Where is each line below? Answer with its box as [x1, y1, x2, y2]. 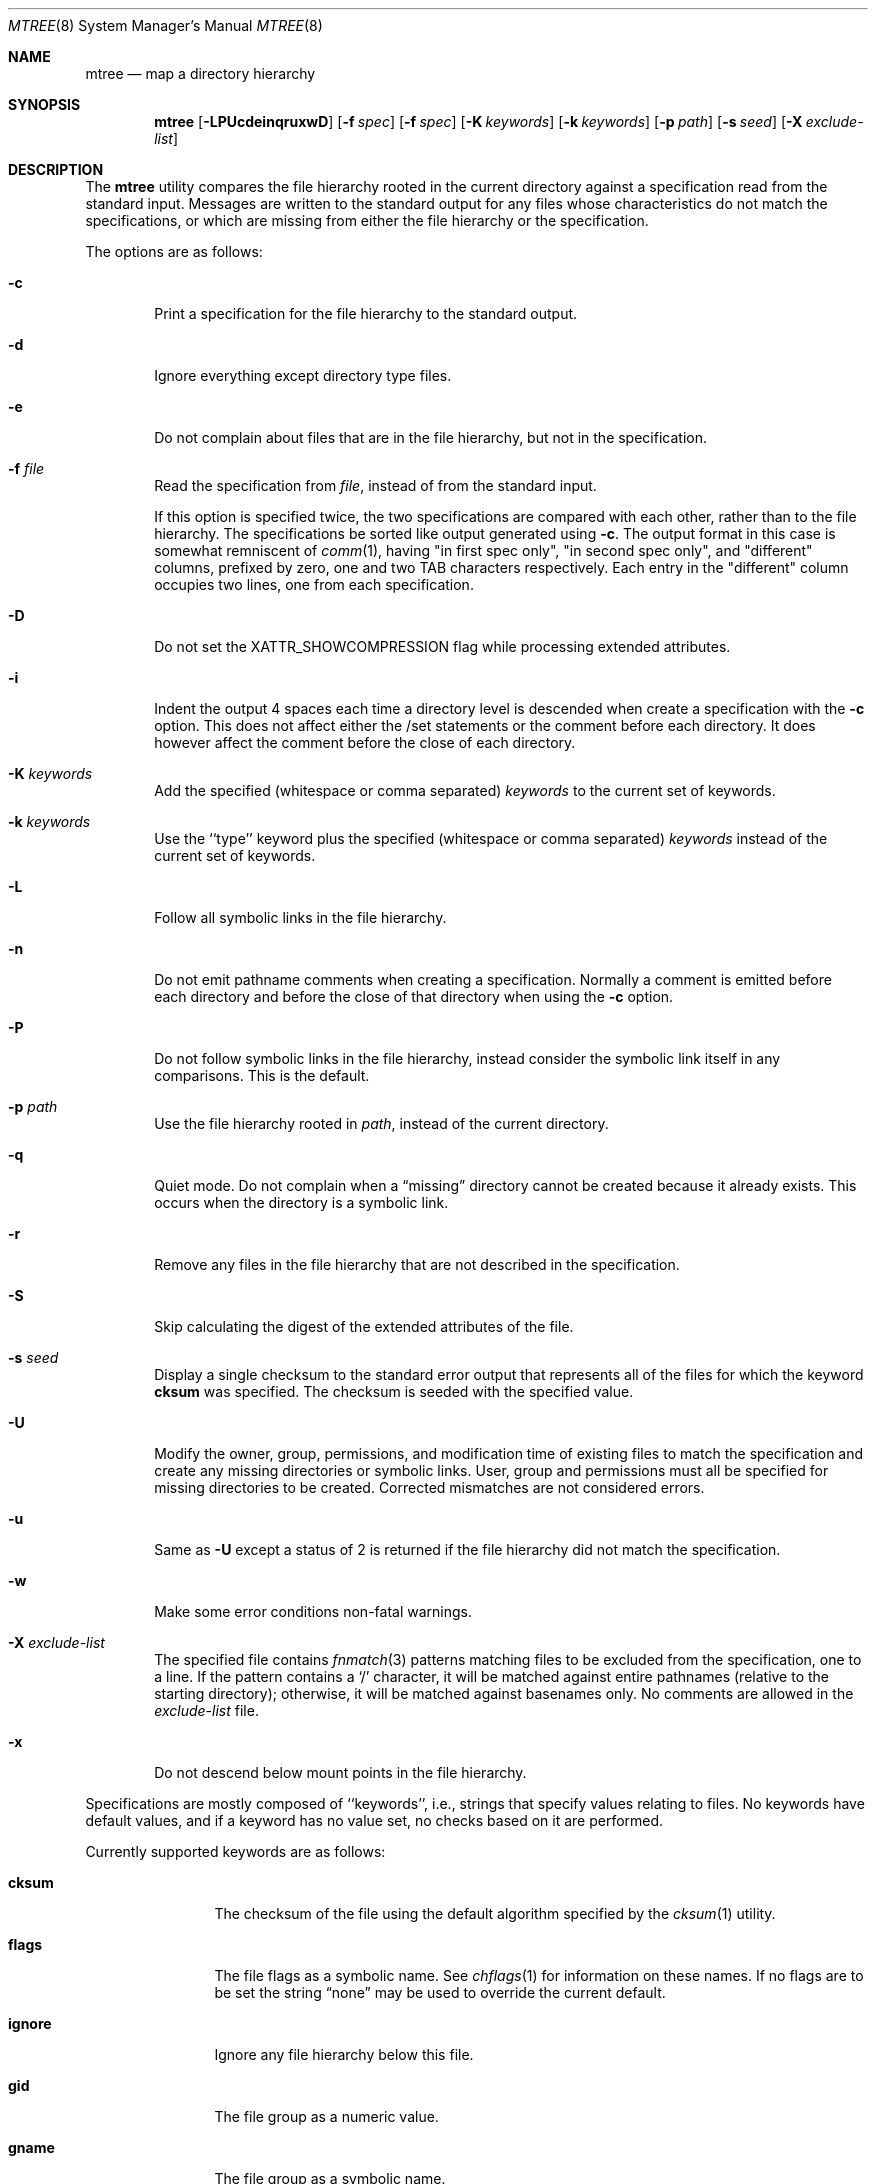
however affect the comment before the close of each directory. [154, 734, 576, 751]
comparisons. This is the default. [154, 1067, 370, 1084]
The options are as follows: [85, 243, 263, 260]
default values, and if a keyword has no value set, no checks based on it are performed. [85, 1812, 664, 1829]
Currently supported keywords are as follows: [85, 1843, 386, 1860]
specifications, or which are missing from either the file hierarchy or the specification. [85, 212, 649, 229]
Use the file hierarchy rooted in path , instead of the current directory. [154, 1115, 609, 1132]
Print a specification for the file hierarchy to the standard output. [154, 305, 578, 322]
